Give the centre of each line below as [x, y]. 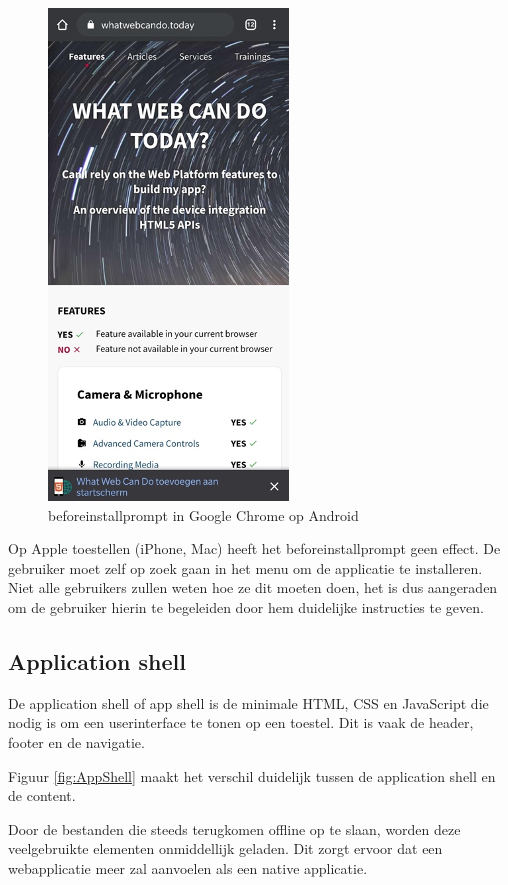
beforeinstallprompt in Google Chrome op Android [203, 514]
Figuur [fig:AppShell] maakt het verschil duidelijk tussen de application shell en [252, 775]
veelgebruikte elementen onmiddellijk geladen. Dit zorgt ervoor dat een [225, 848]
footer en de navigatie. [76, 741]
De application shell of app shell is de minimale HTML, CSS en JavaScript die [248, 702]
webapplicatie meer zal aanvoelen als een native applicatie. [188, 867]
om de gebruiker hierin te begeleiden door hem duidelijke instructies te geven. [246, 606]
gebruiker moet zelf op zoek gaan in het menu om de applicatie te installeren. [245, 567]
